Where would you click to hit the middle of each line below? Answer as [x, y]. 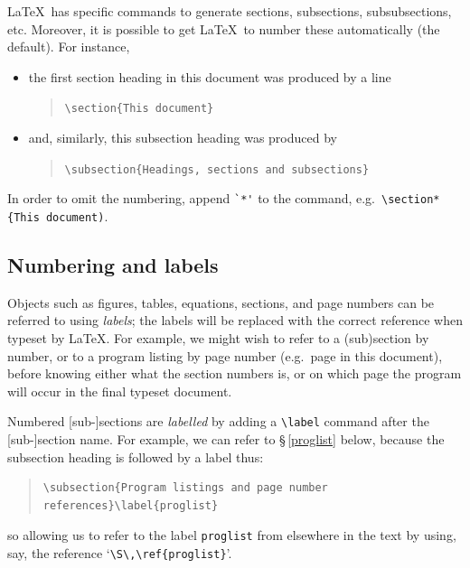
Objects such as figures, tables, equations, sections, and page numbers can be [221, 302]
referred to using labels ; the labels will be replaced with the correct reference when [235, 320]
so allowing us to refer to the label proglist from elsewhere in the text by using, [232, 535]
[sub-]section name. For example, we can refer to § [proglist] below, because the [226, 439]
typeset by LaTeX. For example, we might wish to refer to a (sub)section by [218, 337]
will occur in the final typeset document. [120, 391]
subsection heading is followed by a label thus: [136, 456]
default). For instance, [69, 47]
